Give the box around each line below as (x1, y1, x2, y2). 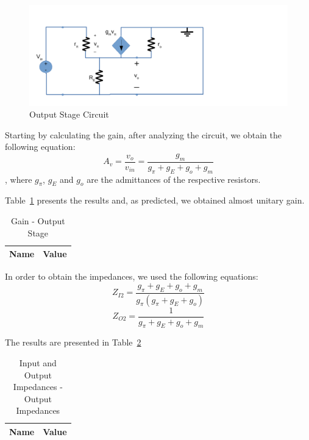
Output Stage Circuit (29, 108, 109, 121)
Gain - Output (10, 215, 65, 227)
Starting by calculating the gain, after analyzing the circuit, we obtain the (5, 128, 282, 141)
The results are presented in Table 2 (5, 336, 141, 349)
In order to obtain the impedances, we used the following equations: (5, 270, 258, 283)
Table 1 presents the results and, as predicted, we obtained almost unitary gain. (5, 194, 305, 207)
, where (5, 172, 32, 185)
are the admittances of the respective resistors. (87, 172, 261, 185)
